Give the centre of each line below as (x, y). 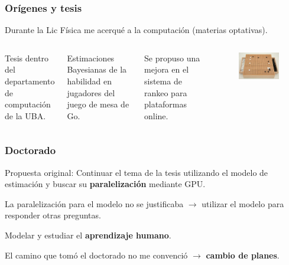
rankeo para (165, 92)
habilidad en (89, 81)
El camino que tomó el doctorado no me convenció (96, 255)
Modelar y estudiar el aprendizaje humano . (88, 235)
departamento (30, 81)
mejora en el (166, 69)
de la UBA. (25, 115)
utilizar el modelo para (243, 203)
